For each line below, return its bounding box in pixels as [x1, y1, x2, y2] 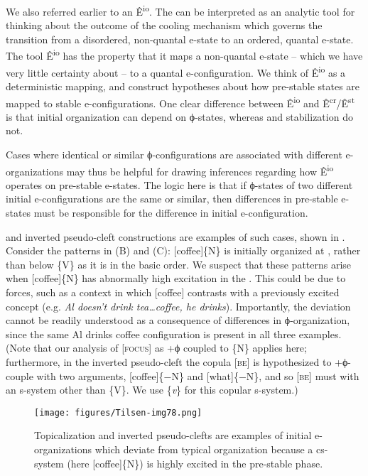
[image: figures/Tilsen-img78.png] [34, 407, 202, 418]
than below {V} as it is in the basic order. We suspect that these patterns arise [6, 256, 352, 271]
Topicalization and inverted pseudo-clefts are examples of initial [34, 428, 312, 443]
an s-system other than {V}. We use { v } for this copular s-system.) [6, 382, 298, 397]
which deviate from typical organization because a [94, 441, 313, 456]
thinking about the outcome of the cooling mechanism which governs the [6, 18, 323, 33]
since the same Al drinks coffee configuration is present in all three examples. [6, 326, 342, 341]
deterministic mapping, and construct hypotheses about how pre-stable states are [6, 78, 360, 93]
